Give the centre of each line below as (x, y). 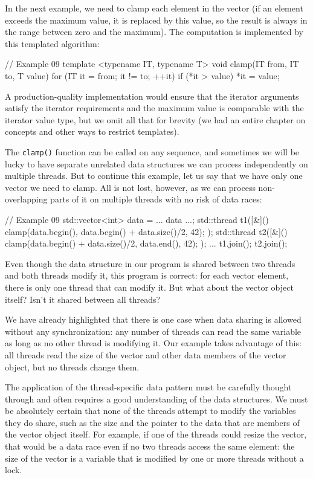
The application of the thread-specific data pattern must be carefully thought (148, 387)
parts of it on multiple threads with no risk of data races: (156, 199)
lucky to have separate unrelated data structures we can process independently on (156, 163)
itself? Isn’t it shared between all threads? (83, 299)
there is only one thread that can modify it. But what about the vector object (149, 287)
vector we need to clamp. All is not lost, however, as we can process (130, 187)
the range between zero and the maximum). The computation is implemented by (154, 32)
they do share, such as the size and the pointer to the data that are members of (152, 422)
